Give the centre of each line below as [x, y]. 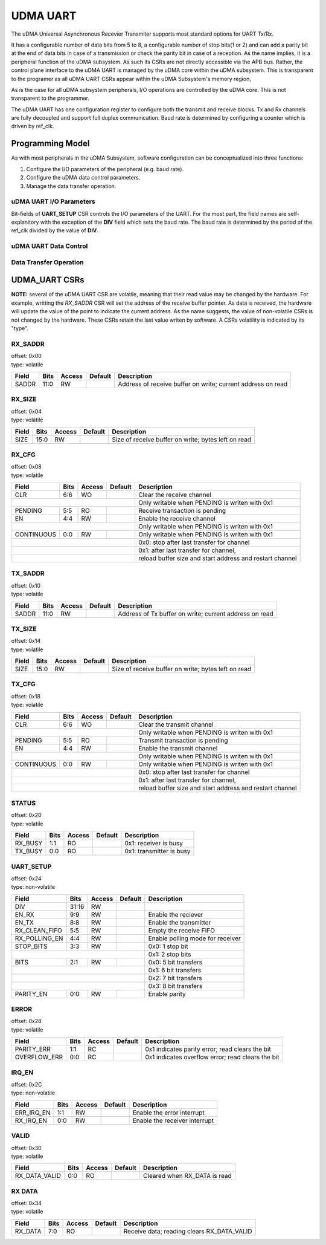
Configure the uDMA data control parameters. [83, 178]
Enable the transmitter [180, 922]
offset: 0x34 [27, 1203]
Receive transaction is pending [182, 511]
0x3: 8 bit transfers [175, 986]
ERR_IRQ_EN [33, 1113]
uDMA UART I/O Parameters [53, 201]
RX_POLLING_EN [39, 938]
